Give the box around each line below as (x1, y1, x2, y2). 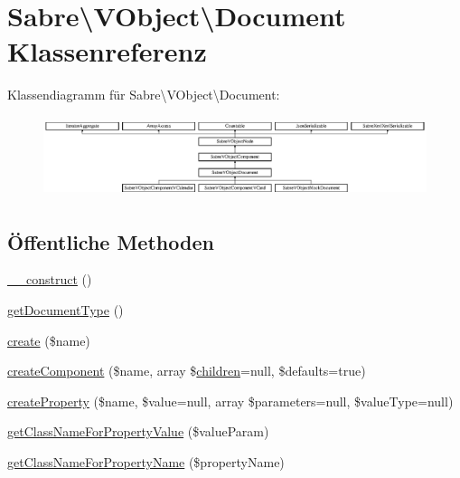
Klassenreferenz (7, 33, 207, 70)
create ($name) (7, 330, 90, 349)
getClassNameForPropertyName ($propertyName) (7, 452, 285, 471)
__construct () (7, 270, 92, 289)
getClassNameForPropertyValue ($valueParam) (7, 422, 269, 441)
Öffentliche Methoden (7, 227, 214, 255)
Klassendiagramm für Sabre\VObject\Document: (7, 85, 280, 104)
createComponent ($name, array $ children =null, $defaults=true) (7, 361, 366, 380)
